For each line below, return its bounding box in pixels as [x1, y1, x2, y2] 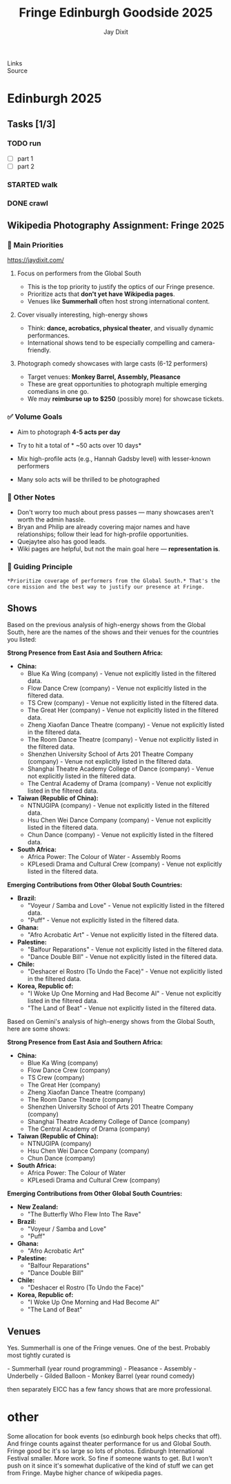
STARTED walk [7, 179, 58, 189]
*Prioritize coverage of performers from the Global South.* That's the [7, 577, 221, 584]
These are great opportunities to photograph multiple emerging [27, 380, 208, 388]
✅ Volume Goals [7, 412, 63, 422]
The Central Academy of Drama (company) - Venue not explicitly [27, 780, 212, 788]
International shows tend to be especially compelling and [27, 339, 190, 347]
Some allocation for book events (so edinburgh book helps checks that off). [7, 1432, 222, 1440]
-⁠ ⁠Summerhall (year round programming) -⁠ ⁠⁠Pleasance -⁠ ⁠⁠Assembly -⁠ [7, 1364, 197, 1372]
